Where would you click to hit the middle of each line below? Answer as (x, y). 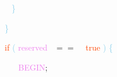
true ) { (99, 47)
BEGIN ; (33, 67)
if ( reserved (26, 47)
